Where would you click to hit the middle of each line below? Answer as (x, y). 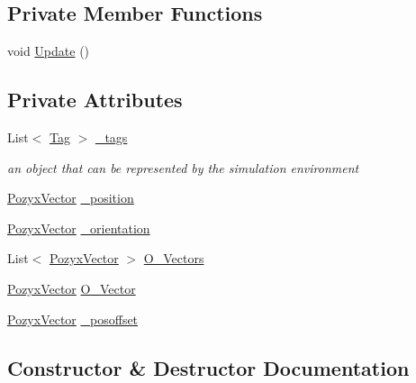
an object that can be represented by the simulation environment (183, 167)
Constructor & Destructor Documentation (208, 367)
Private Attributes (95, 100)
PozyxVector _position (71, 198)
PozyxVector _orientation (79, 228)
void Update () (49, 51)
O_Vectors (174, 258)
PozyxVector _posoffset (73, 319)
